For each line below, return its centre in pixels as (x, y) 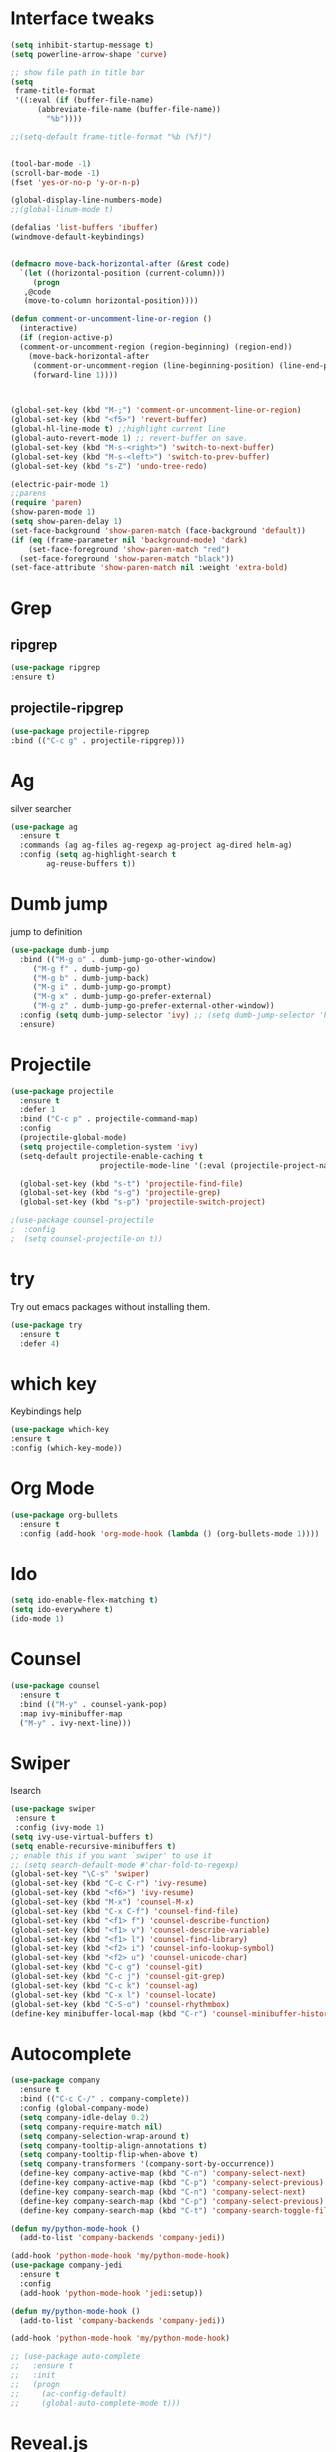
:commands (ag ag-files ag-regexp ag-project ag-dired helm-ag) (156, 845)
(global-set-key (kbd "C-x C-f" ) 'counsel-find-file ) (125, 1911)
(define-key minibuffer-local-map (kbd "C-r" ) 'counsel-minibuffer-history (171, 2013)
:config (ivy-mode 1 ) (59, 1828)
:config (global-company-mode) (84, 2108)
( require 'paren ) (46, 503)
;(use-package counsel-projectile (82, 1220)
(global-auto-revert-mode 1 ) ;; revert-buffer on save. (129, 438)
